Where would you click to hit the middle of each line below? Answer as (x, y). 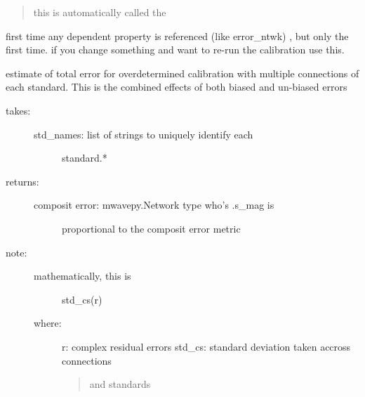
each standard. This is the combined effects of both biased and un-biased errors (177, 87)
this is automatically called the (100, 12)
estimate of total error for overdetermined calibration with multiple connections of (182, 73)
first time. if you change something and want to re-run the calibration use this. (175, 50)
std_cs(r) (82, 299)
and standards (120, 384)
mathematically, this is (82, 276)
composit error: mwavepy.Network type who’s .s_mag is (154, 205)
